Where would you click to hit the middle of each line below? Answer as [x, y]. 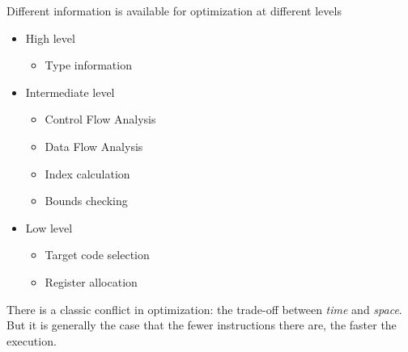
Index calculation [87, 173]
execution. [32, 340]
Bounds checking [86, 201]
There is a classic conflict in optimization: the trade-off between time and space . [204, 309]
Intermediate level [70, 92]
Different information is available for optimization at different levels [174, 10]
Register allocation [91, 281]
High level [50, 38]
